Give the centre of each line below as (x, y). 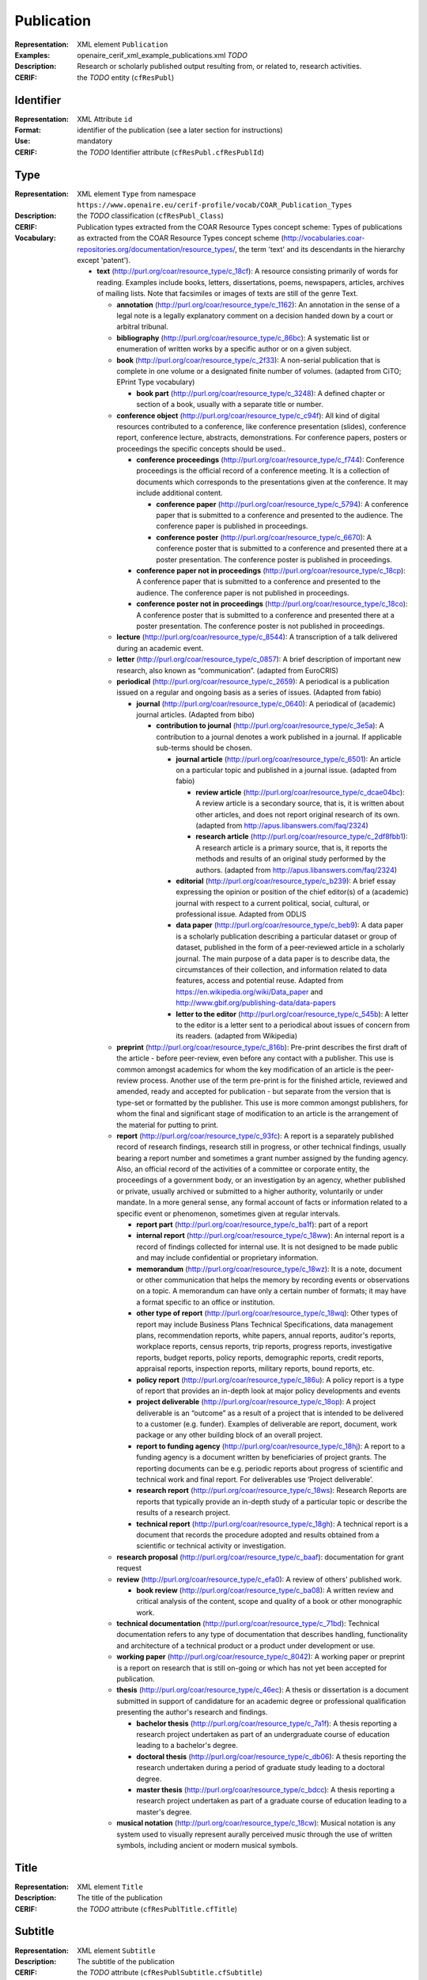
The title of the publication (120, 1898)
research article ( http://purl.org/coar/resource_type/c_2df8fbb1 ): (302, 836)
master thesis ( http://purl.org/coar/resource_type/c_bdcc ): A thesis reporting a (266, 1789)
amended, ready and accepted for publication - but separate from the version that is (254, 1091)
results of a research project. (183, 1513)
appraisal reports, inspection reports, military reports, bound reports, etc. (255, 1369)
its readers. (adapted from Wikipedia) (237, 1036)
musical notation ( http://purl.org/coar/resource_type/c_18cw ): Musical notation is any (256, 1823)
